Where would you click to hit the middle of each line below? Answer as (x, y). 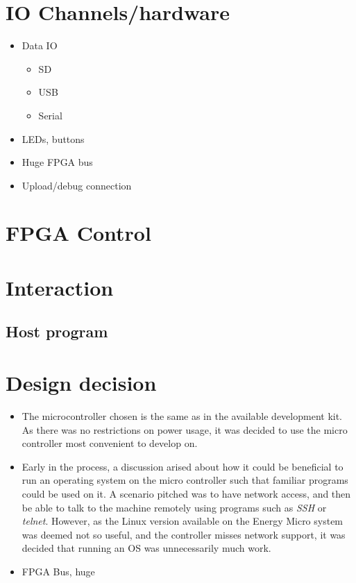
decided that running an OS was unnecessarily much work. (146, 548)
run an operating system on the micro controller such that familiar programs (185, 480)
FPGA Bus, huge (58, 571)
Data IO (40, 45)
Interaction (60, 287)
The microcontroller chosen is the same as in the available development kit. (182, 415)
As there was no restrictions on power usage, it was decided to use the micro (185, 429)
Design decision (81, 382)
